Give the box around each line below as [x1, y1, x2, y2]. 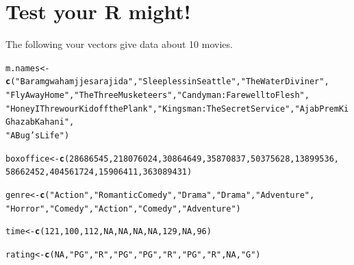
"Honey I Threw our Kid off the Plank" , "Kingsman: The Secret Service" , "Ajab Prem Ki [5, 103, 349, 114]
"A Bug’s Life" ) [5, 131, 70, 140]
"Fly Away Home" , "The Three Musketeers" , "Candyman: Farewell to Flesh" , [5, 90, 309, 101]
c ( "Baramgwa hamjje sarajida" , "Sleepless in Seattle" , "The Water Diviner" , [5, 77, 329, 87]
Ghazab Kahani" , [5, 117, 75, 127]
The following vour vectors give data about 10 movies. [5, 37, 233, 51]
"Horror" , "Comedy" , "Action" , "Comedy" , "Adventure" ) [5, 203, 241, 214]
